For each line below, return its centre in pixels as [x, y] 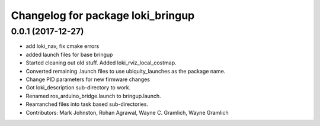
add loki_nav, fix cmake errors [63, 46]
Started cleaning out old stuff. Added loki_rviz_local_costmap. [101, 63]
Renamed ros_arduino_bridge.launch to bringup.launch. [93, 96]
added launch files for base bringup [69, 54]
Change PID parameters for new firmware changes [88, 79]
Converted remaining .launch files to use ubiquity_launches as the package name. [126, 71]
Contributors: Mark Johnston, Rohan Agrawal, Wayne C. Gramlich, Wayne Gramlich [127, 112]
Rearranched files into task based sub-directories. [87, 104]
